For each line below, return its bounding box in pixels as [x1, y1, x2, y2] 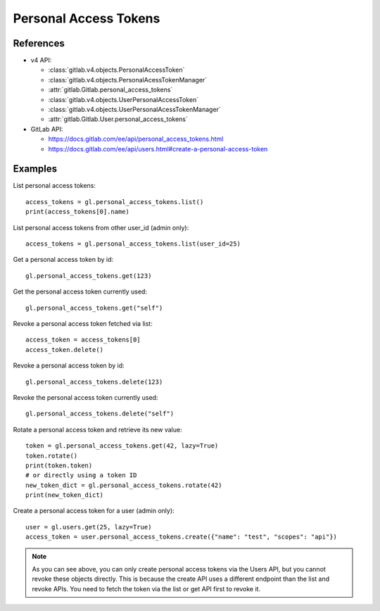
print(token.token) [25, 461, 93, 470]
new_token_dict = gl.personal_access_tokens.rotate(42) [25, 481, 222, 489]
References [13, 37, 65, 49]
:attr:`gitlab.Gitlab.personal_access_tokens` [48, 85, 173, 94]
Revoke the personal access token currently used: [13, 393, 158, 401]
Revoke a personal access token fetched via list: [13, 320, 153, 327]
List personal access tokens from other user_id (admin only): [13, 223, 189, 232]
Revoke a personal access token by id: [13, 361, 125, 370]
